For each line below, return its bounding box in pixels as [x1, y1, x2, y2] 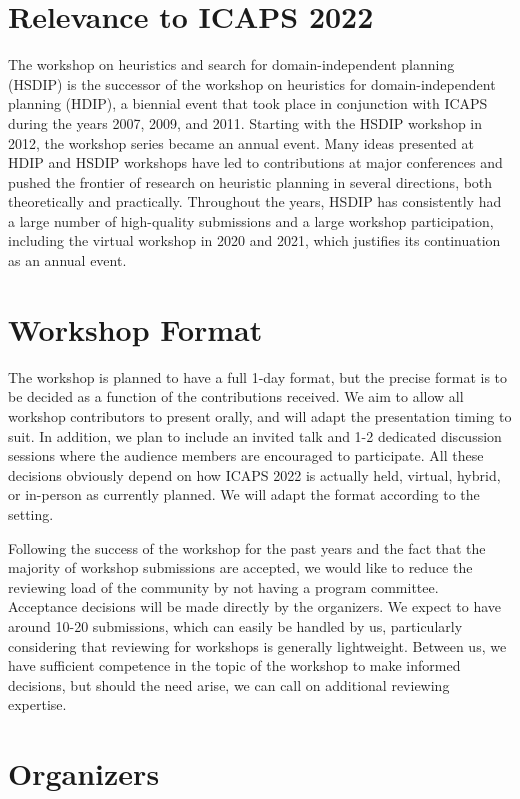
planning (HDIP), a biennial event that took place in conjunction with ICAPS [8, 93, 488, 114]
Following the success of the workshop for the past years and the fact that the [8, 537, 486, 558]
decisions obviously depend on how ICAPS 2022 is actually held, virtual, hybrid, [8, 464, 501, 485]
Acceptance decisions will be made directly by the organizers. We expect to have [8, 596, 502, 617]
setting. [8, 503, 54, 524]
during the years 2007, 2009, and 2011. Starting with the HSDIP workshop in [8, 112, 483, 133]
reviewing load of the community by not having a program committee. [8, 576, 439, 597]
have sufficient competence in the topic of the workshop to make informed [8, 655, 461, 676]
